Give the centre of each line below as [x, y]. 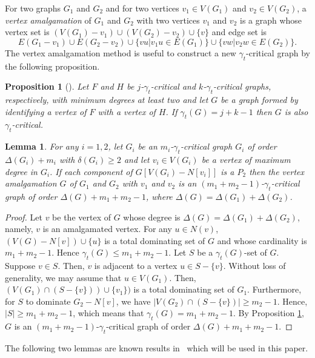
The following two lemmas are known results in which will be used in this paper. [157, 348]
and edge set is [239, 32]
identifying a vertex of [46, 111]
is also [296, 111]
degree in [21, 171]
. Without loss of [254, 266]
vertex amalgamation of [48, 20]
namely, [19, 229]
